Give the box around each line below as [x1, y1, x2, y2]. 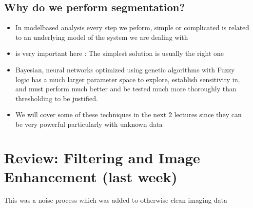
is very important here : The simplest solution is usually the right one [15, 48, 224, 58]
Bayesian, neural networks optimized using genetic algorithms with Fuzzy [15, 64, 235, 74]
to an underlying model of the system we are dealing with [15, 32, 188, 42]
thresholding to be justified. [15, 93, 98, 103]
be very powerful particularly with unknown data [15, 119, 163, 129]
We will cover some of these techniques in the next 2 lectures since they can [15, 109, 242, 120]
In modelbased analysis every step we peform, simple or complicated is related [15, 22, 250, 33]
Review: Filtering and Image [4, 147, 200, 167]
